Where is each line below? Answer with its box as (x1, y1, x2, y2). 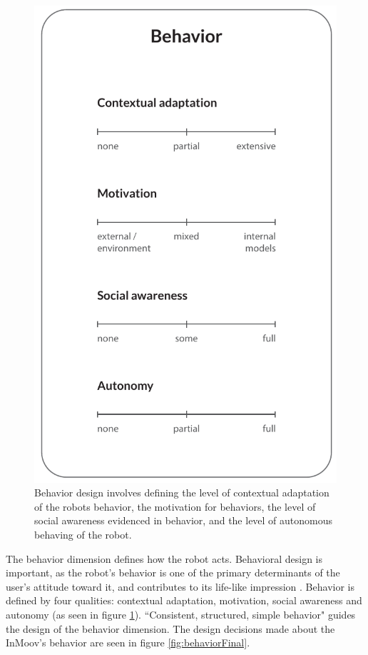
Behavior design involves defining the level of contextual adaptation (34, 485, 329, 500)
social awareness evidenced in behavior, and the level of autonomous (34, 513, 333, 528)
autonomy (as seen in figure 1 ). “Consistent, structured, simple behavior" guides (6, 607, 356, 622)
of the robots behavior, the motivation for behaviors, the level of (34, 499, 316, 514)
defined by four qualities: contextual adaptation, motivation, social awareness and (6, 593, 362, 608)
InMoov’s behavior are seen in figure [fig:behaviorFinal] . (6, 635, 250, 650)
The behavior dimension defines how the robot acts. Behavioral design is (6, 551, 323, 566)
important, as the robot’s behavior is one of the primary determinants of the (6, 565, 340, 580)
